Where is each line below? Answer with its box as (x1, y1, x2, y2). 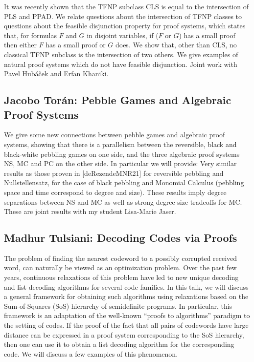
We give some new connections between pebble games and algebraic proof (4, 129, 225, 140)
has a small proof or (46, 40, 106, 50)
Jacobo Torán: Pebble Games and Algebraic (4, 92, 231, 107)
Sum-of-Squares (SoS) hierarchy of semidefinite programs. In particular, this (4, 300, 232, 311)
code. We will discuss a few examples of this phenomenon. (4, 348, 178, 359)
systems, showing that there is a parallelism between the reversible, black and (4, 139, 237, 149)
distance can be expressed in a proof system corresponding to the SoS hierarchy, (4, 329, 244, 340)
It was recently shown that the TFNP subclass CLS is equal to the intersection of (4, 1, 249, 11)
